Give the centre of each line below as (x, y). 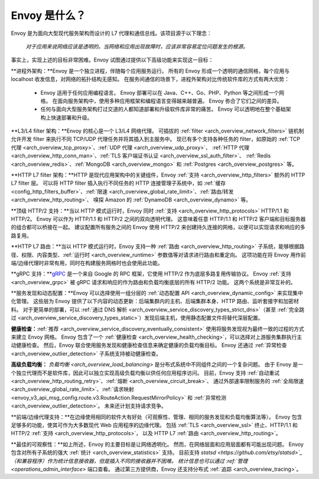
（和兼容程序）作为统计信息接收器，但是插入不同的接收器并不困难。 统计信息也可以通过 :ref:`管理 (129, 461)
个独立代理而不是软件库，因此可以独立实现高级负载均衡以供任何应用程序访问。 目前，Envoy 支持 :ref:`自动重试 (145, 372)
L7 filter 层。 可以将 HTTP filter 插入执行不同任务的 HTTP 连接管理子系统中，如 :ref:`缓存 (118, 183)
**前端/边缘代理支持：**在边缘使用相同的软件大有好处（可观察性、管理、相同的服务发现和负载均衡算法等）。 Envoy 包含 (157, 417)
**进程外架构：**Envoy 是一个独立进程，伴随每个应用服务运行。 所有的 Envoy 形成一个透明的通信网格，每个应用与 (150, 70)
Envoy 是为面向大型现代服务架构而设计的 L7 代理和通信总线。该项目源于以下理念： (111, 33)
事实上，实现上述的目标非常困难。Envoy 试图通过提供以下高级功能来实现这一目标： (112, 60)
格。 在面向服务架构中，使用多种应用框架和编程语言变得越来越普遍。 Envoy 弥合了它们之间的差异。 (161, 101)
